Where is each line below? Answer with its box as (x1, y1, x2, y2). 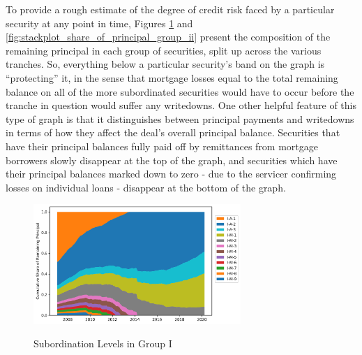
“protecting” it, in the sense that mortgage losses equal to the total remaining (6, 70, 338, 85)
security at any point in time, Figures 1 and (6, 15, 193, 30)
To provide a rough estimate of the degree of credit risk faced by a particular (6, 2, 335, 16)
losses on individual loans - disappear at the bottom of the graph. (6, 180, 286, 194)
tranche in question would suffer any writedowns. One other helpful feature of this (6, 98, 356, 113)
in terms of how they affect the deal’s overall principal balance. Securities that (6, 125, 340, 140)
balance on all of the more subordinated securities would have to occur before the (6, 84, 354, 99)
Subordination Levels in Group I (33, 336, 172, 351)
